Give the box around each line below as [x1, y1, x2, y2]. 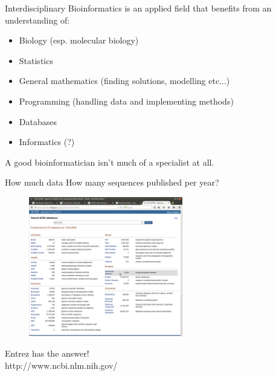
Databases [19, 115, 57, 128]
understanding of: [5, 13, 70, 26]
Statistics [19, 54, 53, 66]
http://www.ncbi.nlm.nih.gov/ [5, 358, 118, 371]
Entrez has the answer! [5, 347, 89, 360]
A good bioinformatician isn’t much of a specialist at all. [5, 155, 214, 168]
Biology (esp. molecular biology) [19, 34, 139, 47]
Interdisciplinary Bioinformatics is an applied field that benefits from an [5, 2, 272, 14]
